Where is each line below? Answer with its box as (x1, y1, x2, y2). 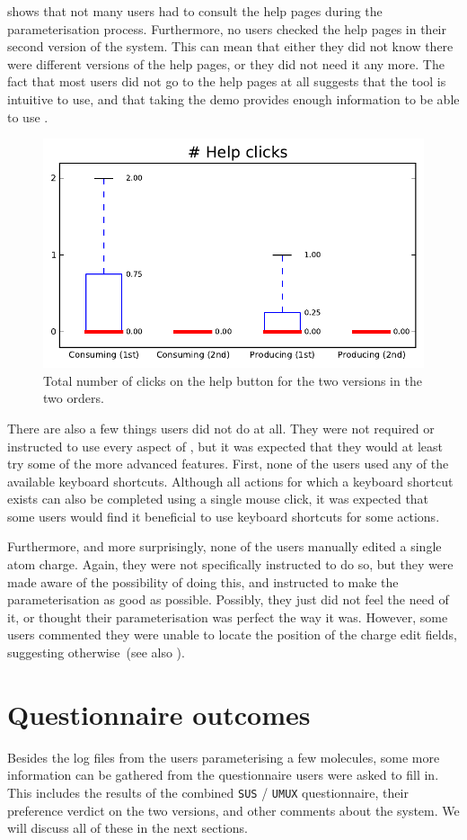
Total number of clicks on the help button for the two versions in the (43, 371, 422, 389)
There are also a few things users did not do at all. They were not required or (7, 418, 435, 437)
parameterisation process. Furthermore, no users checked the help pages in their (7, 19, 447, 38)
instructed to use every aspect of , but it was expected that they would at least (7, 436, 443, 455)
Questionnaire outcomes (7, 695, 311, 732)
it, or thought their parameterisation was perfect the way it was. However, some (7, 607, 448, 626)
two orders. (43, 389, 104, 407)
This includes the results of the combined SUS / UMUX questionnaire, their (7, 782, 409, 801)
